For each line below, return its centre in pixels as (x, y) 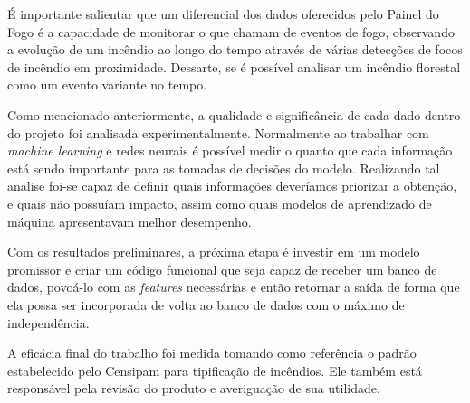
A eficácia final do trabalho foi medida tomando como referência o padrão (212, 353)
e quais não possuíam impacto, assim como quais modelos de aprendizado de (220, 203)
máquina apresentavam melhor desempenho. (129, 221)
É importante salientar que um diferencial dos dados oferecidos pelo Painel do (223, 14)
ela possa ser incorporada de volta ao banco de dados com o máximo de (206, 304)
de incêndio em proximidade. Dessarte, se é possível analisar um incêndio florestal (234, 66)
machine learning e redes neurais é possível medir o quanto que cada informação (230, 150)
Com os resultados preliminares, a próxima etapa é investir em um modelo (214, 252)
